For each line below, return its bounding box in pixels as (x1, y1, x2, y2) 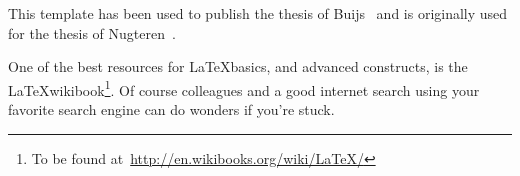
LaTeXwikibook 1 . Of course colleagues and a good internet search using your (8, 76, 480, 100)
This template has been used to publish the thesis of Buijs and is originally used (8, 3, 508, 23)
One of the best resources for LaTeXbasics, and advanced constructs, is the (8, 56, 468, 77)
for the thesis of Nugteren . (8, 22, 176, 43)
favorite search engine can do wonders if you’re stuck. (8, 99, 335, 120)
